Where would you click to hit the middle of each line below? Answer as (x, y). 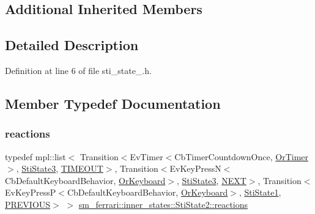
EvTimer (146, 156)
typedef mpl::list (35, 156)
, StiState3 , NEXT (212, 180)
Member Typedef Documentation (113, 103)
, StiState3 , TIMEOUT (60, 168)
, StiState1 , (260, 192)
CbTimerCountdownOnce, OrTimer (242, 156)
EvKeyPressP (31, 192)
